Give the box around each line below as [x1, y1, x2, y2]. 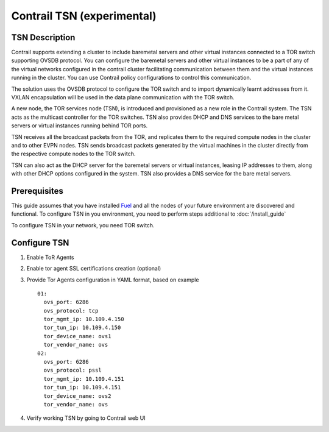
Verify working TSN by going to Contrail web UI [26, 414, 146, 422]
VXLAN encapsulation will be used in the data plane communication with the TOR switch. [11, 94, 235, 101]
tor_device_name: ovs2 [43, 392, 111, 399]
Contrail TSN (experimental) [11, 9, 157, 23]
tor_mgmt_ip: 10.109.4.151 [43, 375, 124, 382]
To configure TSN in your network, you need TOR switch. [11, 221, 155, 228]
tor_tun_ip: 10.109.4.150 [43, 324, 121, 331]
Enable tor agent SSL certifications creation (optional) [26, 265, 161, 272]
